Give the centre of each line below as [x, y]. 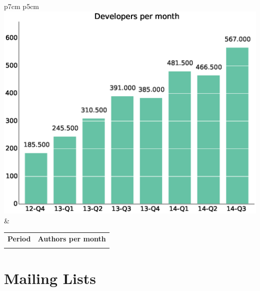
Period [19, 239]
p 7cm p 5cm [22, 6]
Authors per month [72, 239]
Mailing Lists [50, 278]
